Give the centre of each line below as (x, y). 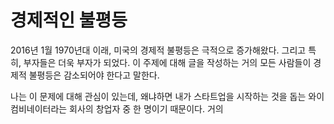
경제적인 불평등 (69, 20)
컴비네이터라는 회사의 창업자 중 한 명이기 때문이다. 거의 (117, 108)
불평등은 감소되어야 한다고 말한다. (94, 75)
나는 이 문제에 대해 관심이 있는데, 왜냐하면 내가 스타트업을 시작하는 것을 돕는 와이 (167, 96)
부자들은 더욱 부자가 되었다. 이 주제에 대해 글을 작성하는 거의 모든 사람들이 (167, 62)
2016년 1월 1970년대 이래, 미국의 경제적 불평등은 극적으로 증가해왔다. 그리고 (158, 50)
